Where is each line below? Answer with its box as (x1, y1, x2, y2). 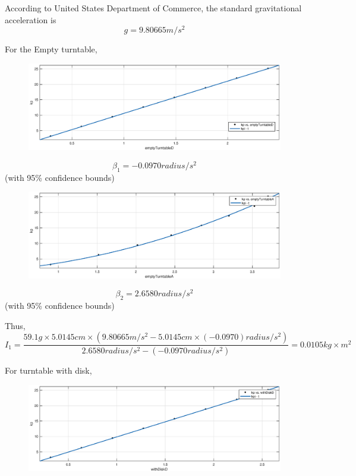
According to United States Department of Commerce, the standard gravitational (5, 2, 302, 14)
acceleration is (5, 13, 56, 26)
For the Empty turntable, (5, 43, 97, 55)
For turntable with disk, (5, 364, 92, 377)
